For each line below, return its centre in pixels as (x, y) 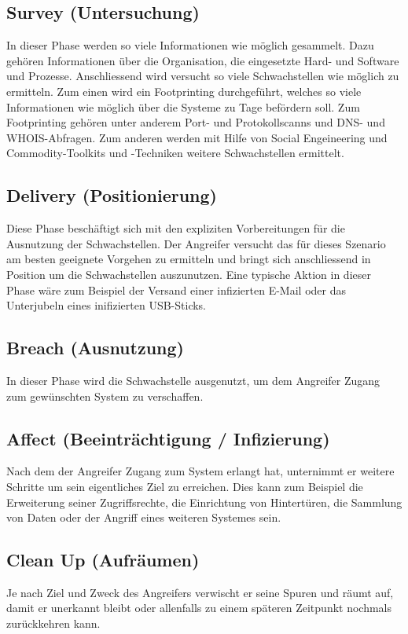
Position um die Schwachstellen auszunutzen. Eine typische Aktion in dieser (189, 274)
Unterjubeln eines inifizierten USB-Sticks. (107, 305)
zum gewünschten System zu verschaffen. (105, 396)
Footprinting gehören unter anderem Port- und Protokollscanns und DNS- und (196, 122)
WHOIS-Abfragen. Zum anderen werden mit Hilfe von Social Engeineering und (197, 137)
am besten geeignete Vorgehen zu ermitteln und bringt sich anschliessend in (189, 259)
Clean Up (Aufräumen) (103, 560)
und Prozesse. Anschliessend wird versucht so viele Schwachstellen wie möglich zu (203, 76)
